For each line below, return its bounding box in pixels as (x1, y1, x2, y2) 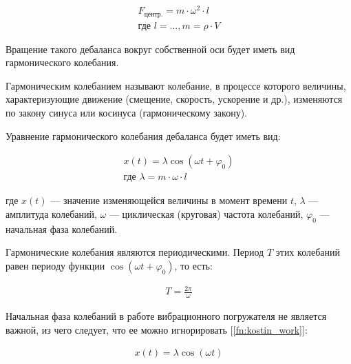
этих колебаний (275, 245, 340, 259)
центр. (144, 10, 163, 18)
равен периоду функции (6, 258, 105, 272)
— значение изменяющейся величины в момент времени (50, 193, 288, 208)
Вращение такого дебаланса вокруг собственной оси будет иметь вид (6, 41, 295, 56)
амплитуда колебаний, (6, 206, 97, 221)
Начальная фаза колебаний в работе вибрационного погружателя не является (6, 309, 327, 323)
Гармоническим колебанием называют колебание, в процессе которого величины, (6, 78, 346, 92)
